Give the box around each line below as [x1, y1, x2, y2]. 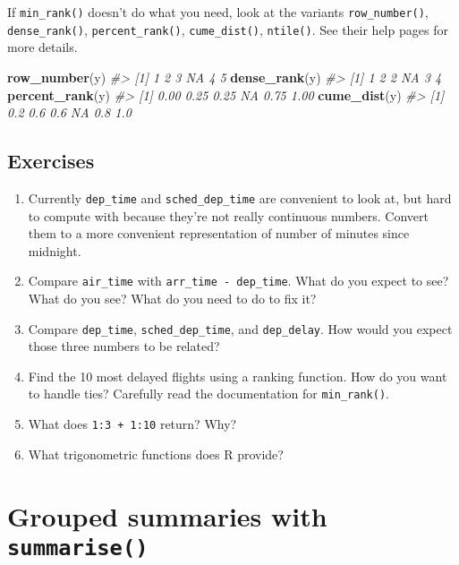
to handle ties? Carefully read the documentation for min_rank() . [28, 384, 389, 403]
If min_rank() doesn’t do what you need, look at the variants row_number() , [7, 3, 429, 21]
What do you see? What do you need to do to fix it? [28, 288, 317, 307]
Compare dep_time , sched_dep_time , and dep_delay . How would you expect [28, 319, 453, 338]
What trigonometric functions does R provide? [28, 444, 284, 463]
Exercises [7, 147, 95, 175]
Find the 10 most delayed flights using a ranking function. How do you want [28, 366, 447, 385]
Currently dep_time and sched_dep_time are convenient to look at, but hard [28, 188, 452, 207]
